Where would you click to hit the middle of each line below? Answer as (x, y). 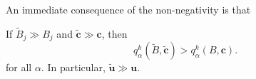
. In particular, (73, 67)
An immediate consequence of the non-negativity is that (128, 9)
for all (19, 67)
